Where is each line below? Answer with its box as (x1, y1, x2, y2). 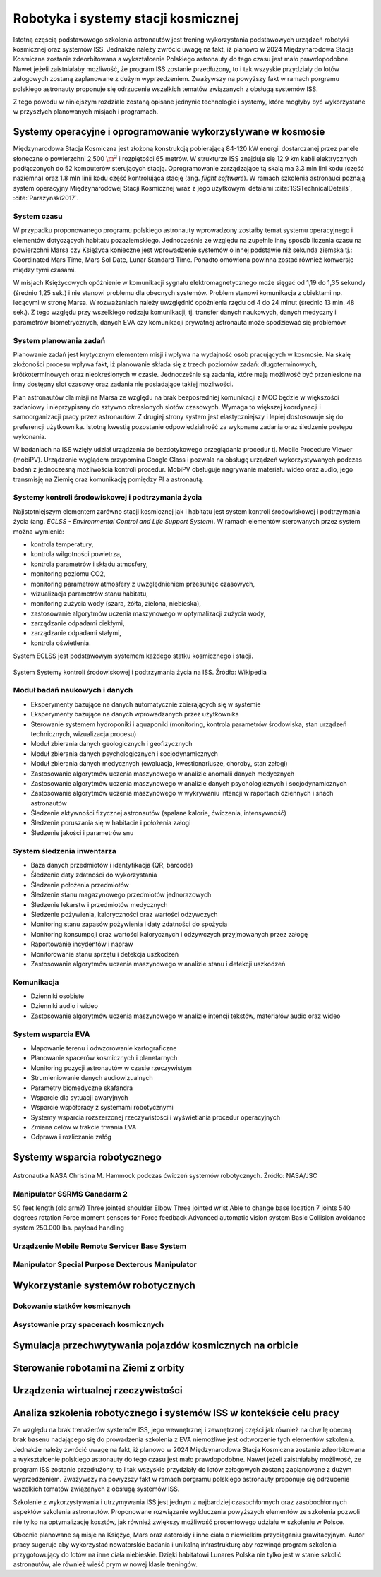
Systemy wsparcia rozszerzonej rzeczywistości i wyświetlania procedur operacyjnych (30, 1113, 281, 1122)
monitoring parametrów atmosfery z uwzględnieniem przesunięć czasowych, (30, 580, 255, 588)
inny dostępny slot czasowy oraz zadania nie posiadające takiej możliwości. (13, 380, 234, 388)
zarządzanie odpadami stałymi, (30, 629, 121, 637)
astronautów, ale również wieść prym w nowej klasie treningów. (13, 1560, 198, 1569)
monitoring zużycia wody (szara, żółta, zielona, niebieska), (30, 599, 201, 608)
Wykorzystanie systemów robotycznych (13, 1279, 195, 1291)
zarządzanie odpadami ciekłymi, (30, 619, 125, 628)
